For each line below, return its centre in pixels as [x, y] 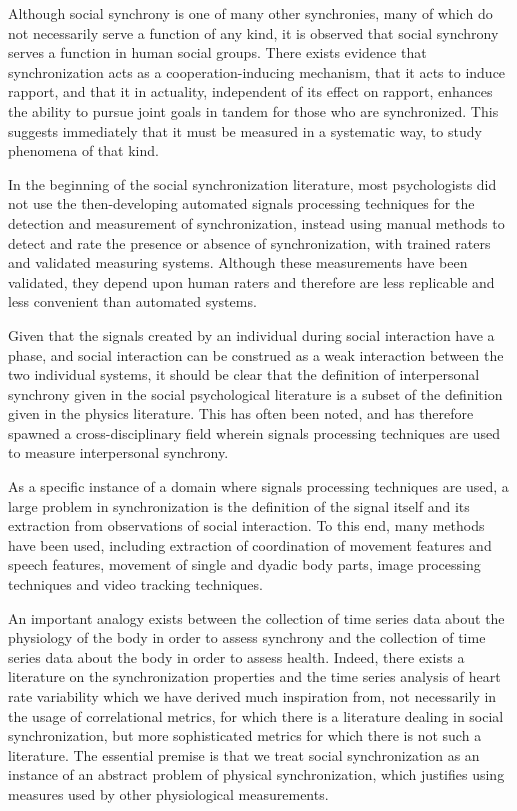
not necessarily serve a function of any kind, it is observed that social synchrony [253, 32]
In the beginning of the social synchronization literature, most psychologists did [252, 183]
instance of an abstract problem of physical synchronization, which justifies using [256, 774]
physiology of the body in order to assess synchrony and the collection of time [247, 637]
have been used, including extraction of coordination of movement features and [250, 544]
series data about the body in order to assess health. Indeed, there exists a [236, 656]
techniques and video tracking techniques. [135, 584]
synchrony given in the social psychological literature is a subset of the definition [255, 393]
